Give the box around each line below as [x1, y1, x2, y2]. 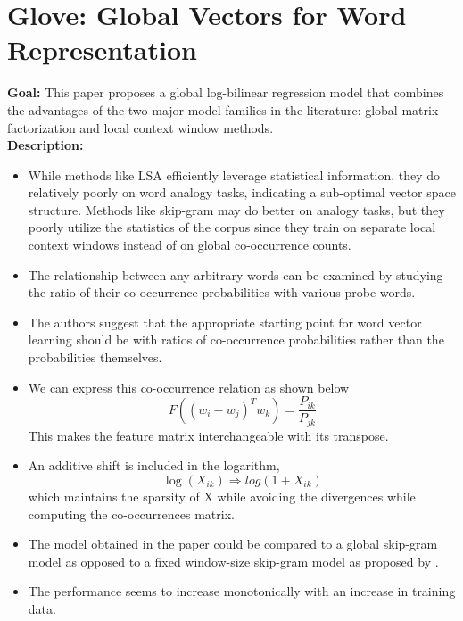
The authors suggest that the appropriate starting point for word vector [28, 312, 422, 331]
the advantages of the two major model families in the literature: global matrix [7, 100, 439, 119]
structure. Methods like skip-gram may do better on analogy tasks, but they [28, 200, 445, 219]
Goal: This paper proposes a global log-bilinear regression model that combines [7, 83, 444, 102]
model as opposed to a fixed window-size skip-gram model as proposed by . [28, 551, 439, 570]
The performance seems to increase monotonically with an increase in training [28, 582, 456, 600]
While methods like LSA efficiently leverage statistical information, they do [28, 165, 441, 184]
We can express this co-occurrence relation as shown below [28, 377, 350, 396]
